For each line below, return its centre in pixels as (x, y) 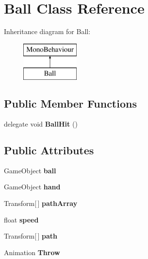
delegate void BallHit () (41, 124)
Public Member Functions (70, 103)
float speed (21, 219)
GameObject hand (32, 187)
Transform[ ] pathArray (41, 203)
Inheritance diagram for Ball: (47, 31)
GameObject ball (30, 170)
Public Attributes (49, 150)
